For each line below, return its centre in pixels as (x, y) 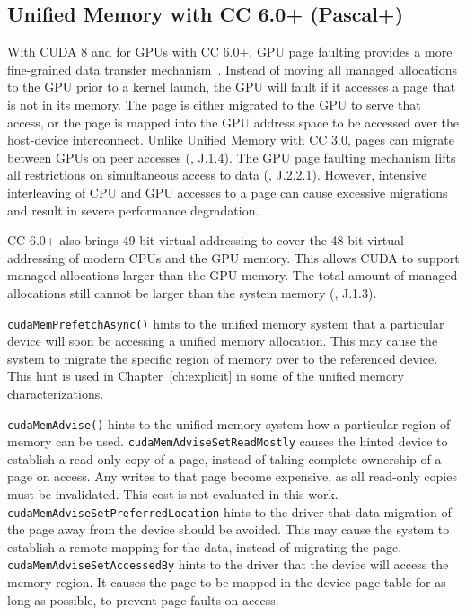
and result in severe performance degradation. (133, 210)
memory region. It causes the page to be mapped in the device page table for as (227, 582)
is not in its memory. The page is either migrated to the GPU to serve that (214, 104)
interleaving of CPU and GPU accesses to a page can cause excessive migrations (228, 192)
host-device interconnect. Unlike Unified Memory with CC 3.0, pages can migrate (231, 140)
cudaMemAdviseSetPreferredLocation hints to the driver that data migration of (229, 511)
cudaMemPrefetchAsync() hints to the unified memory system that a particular (226, 323)
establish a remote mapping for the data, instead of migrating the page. (205, 546)
